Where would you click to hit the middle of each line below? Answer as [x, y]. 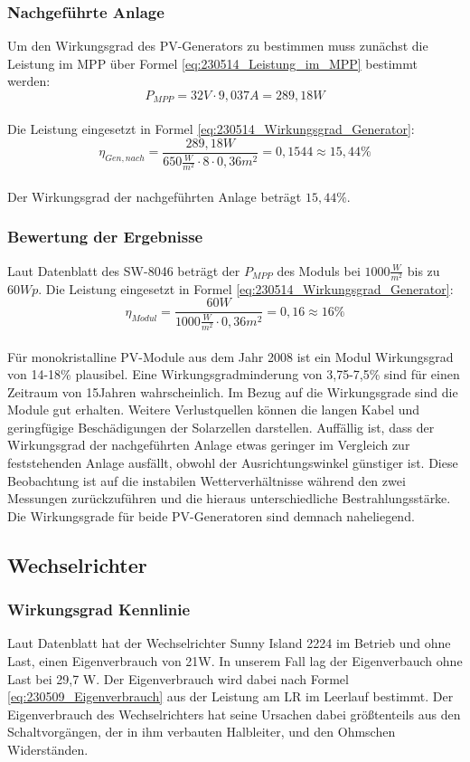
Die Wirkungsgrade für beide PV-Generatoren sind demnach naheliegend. [211, 515]
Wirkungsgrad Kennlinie [99, 610]
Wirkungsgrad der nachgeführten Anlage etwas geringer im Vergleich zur [209, 445]
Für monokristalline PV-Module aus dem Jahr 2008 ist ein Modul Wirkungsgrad [230, 356]
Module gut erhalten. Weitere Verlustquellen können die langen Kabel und [214, 410]
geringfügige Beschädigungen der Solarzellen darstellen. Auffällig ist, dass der [221, 427]
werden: [29, 81]
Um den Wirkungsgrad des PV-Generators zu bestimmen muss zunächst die [218, 46]
